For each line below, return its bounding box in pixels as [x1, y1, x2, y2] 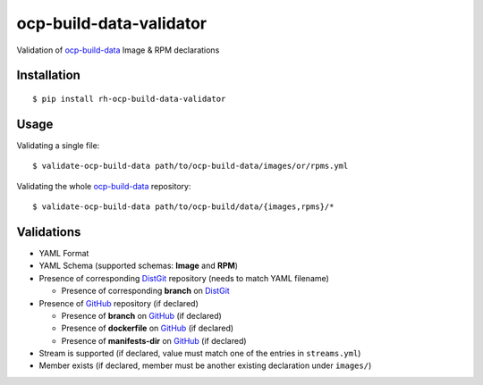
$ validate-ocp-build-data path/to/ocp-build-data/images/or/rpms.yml [32, 161, 349, 172]
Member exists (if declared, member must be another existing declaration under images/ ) [38, 360, 372, 371]
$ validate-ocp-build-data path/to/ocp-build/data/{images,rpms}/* [32, 202, 335, 212]
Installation [16, 68, 80, 83]
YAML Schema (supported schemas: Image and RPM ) [38, 260, 239, 272]
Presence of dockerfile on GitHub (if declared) [61, 322, 234, 334]
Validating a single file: [16, 139, 100, 151]
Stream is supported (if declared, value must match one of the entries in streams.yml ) [38, 348, 361, 359]
